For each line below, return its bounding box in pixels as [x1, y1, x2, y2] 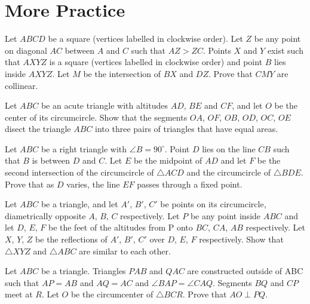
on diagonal [5, 44, 47, 56]
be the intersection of [83, 67, 161, 79]
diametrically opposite [5, 209, 86, 222]
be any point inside [190, 209, 261, 222]
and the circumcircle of [186, 166, 271, 179]
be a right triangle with [41, 142, 127, 155]
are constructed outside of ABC [187, 265, 303, 277]
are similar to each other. [79, 244, 171, 257]
